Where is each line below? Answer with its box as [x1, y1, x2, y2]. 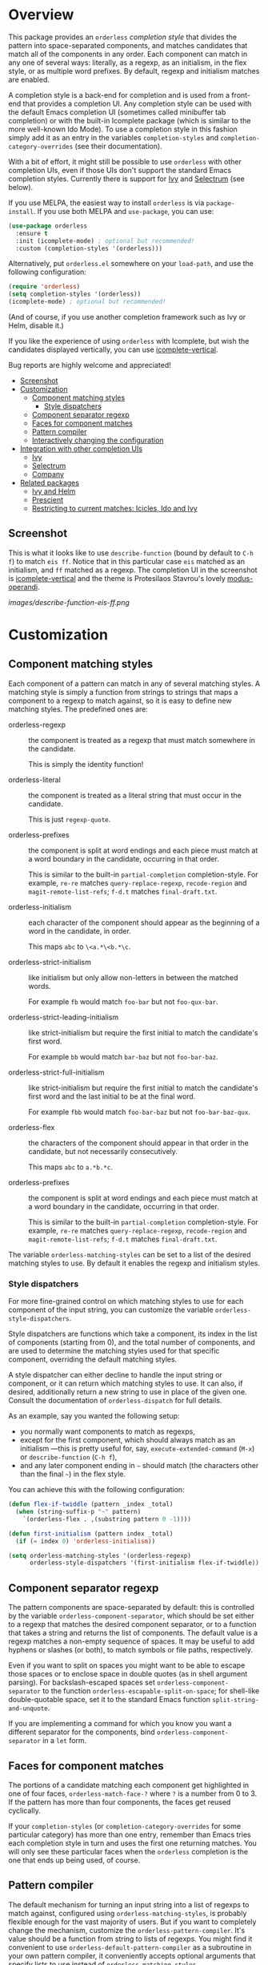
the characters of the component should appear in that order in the [28, 1138, 250, 1148]
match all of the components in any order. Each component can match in [8, 49, 248, 59]
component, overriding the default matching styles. [8, 1354, 178, 1364]
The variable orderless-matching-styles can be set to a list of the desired [8, 1249, 251, 1259]
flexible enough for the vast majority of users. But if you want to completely [8, 1917, 257, 1927]
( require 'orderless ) [8, 283, 81, 291]
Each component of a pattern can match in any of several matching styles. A [8, 679, 261, 688]
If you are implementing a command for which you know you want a [8, 1719, 232, 1729]
